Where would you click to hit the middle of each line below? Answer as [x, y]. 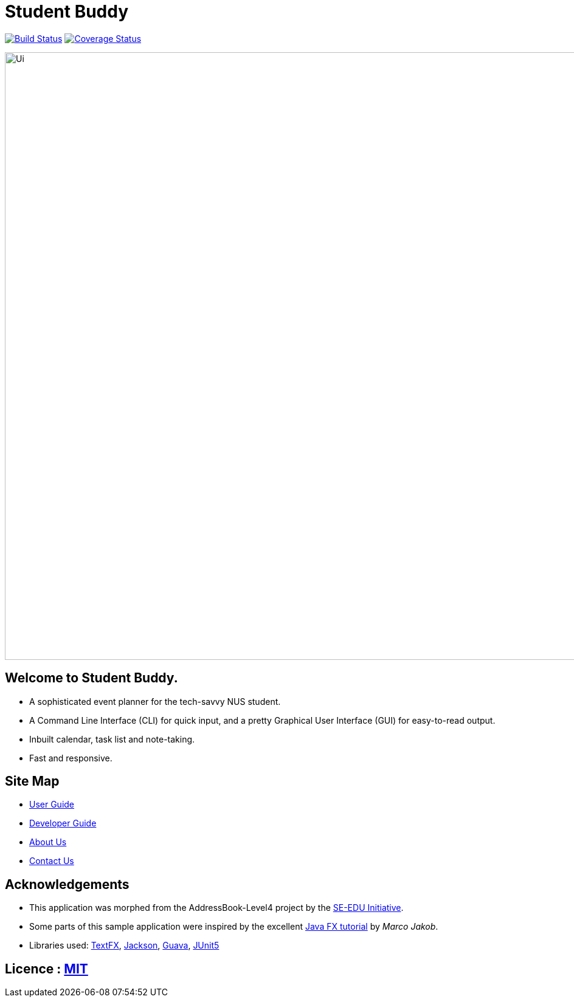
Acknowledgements [67, 884]
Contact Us [52, 861]
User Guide [52, 805]
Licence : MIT [47, 969]
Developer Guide [63, 823]
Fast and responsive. [71, 758]
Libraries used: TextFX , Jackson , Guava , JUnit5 [124, 945]
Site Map [32, 781]
